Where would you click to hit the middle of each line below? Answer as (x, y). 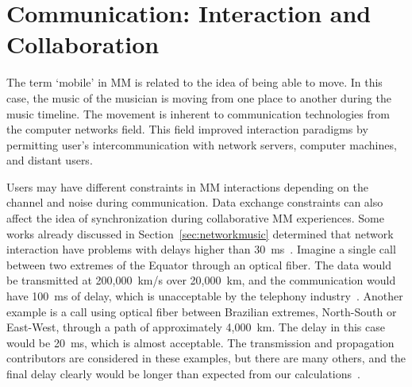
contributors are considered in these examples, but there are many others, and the (206, 358)
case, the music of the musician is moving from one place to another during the (199, 97)
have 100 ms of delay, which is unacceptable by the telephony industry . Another (205, 296)
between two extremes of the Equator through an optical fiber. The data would (199, 264)
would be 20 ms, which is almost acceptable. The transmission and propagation (200, 342)
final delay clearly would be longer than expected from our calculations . (183, 373)
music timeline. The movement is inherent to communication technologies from (198, 113)
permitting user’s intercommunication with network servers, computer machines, (202, 144)
